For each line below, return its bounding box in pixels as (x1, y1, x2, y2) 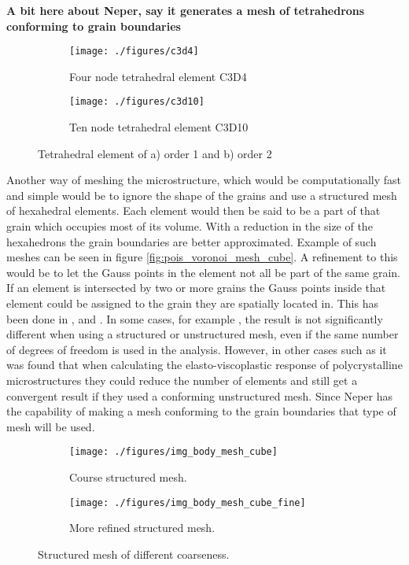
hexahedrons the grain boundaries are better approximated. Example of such (6, 233, 377, 249)
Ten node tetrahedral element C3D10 (69, 119, 249, 135)
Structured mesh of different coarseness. (38, 545, 230, 562)
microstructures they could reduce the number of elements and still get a (6, 372, 358, 388)
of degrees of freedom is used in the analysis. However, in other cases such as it (6, 341, 387, 357)
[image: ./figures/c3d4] (69, 46, 199, 57)
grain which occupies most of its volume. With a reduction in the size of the (6, 218, 373, 234)
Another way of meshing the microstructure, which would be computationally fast (6, 172, 402, 188)
